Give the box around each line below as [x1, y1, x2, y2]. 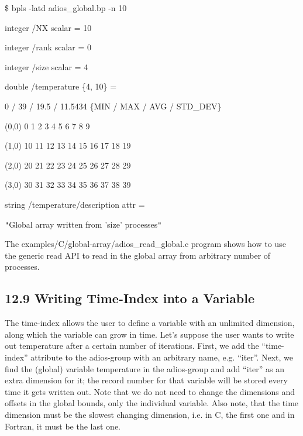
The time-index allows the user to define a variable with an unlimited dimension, [5, 317, 295, 329]
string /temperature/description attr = [5, 198, 145, 210]
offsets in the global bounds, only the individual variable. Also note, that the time [5, 397, 299, 409]
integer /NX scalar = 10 [5, 21, 92, 33]
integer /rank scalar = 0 [5, 41, 91, 53]
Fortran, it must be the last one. [5, 420, 120, 432]
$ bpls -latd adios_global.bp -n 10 [5, 2, 127, 13]
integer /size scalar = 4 [5, 60, 88, 73]
